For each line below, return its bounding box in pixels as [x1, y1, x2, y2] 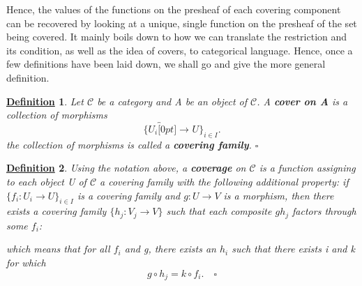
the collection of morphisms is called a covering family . [6, 137, 252, 151]
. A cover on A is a [257, 93, 348, 108]
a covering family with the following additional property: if [100, 174, 349, 188]
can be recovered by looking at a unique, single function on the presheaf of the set [6, 15, 357, 30]
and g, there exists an [124, 241, 216, 256]
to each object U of [6, 174, 86, 188]
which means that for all [6, 241, 110, 256]
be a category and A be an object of [97, 93, 248, 108]
